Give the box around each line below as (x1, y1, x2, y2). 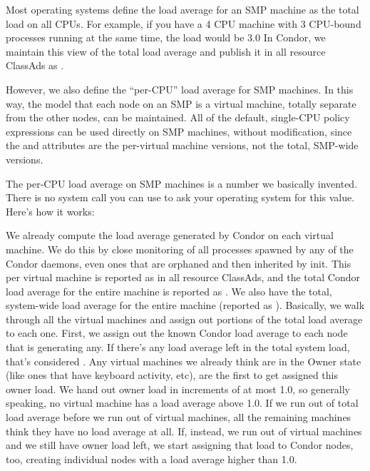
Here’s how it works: (6, 203, 95, 218)
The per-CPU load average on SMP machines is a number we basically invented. (6, 176, 358, 191)
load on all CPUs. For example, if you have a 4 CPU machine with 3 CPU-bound (6, 16, 361, 31)
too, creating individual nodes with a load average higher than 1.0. (6, 451, 297, 466)
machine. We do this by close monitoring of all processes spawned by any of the (6, 241, 354, 256)
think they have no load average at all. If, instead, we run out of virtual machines (6, 423, 362, 438)
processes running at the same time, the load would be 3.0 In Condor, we (6, 30, 326, 45)
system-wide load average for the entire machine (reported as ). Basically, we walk (6, 298, 365, 313)
